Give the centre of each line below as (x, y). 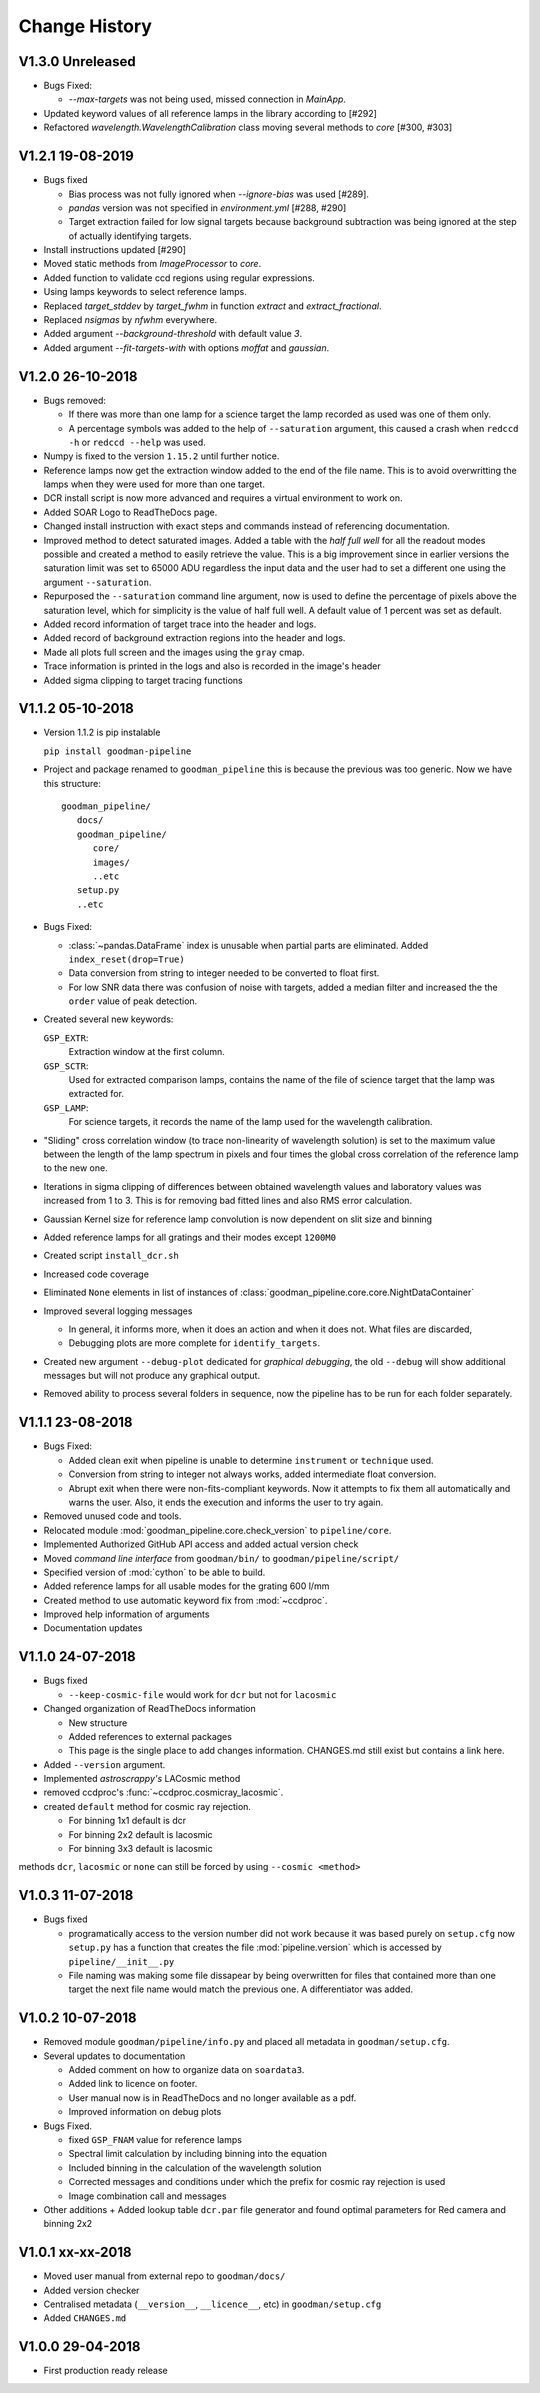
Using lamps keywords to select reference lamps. (145, 292)
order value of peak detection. (133, 1001)
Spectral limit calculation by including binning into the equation (197, 2154)
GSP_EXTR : (66, 1037)
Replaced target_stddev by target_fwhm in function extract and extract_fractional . (212, 306)
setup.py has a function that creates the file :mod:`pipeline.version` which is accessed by (255, 1947)
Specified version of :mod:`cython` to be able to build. (154, 1572)
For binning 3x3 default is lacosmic (141, 1849)
